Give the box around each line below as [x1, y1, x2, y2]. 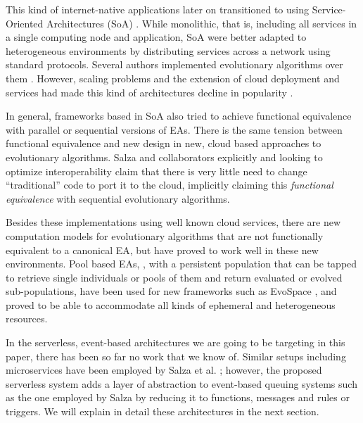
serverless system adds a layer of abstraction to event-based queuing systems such [6, 376, 357, 391]
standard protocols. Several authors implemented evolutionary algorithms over [6, 57, 343, 72]
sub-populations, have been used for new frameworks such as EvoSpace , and [6, 284, 337, 298]
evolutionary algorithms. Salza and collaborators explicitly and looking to [6, 149, 323, 164]
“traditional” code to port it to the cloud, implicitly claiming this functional [6, 177, 333, 192]
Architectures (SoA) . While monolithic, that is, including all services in [46, 15, 357, 30]
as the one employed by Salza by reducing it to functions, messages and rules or [6, 390, 350, 405]
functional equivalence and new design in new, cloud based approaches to [6, 136, 321, 151]
